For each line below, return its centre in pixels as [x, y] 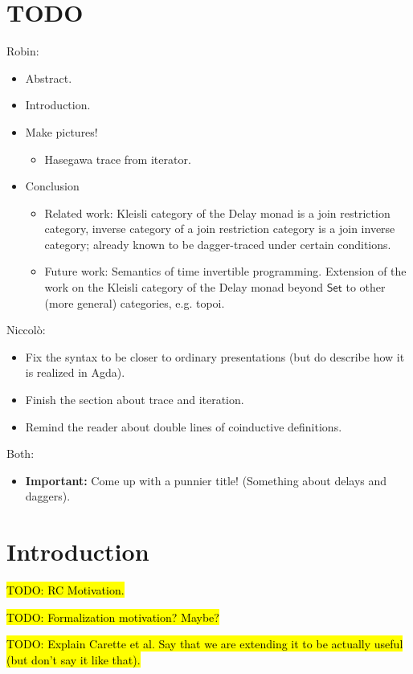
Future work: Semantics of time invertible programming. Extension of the [225, 271]
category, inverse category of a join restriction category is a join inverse [220, 229]
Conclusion [52, 186]
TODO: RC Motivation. [65, 590]
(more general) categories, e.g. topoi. [135, 302]
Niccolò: [26, 330]
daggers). [48, 496]
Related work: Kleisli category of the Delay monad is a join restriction [217, 212]
